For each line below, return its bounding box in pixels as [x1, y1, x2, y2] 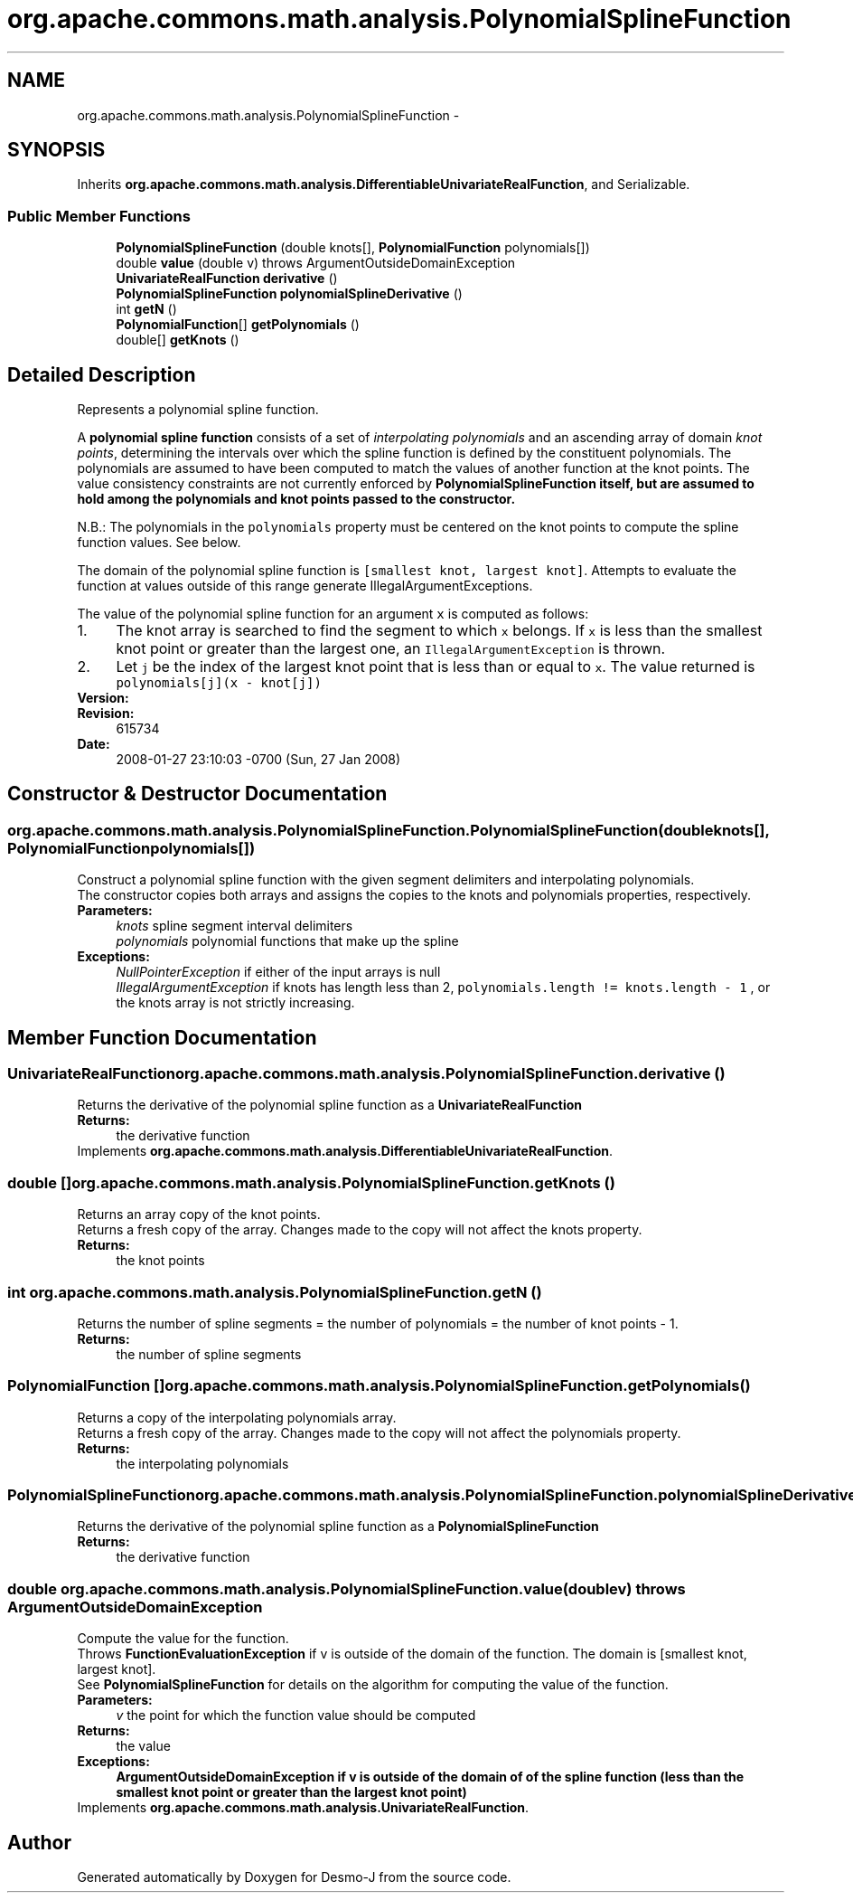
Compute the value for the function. [77, 1631, 289, 1647]
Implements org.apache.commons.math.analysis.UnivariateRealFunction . [77, 1800, 530, 1816]
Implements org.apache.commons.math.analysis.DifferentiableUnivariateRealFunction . [77, 1143, 613, 1159]
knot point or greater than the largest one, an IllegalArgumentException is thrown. [116, 639, 666, 658]
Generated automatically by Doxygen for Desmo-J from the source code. [77, 1869, 511, 1886]
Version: [77, 690, 129, 706]
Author [7, 1830, 71, 1854]
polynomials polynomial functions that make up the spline [116, 933, 459, 950]
